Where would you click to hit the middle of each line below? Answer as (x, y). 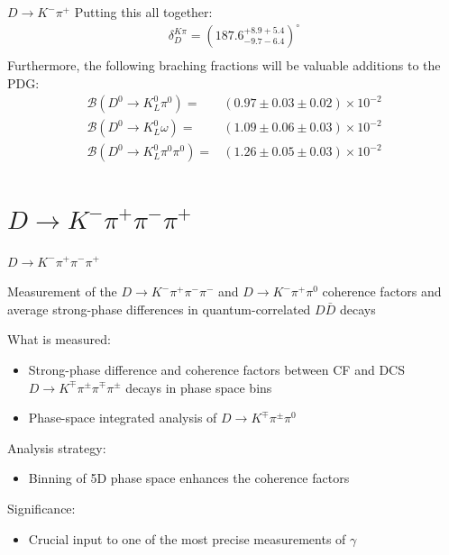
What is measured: (59, 339)
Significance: (41, 508)
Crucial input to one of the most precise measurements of (187, 538)
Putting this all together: (143, 12)
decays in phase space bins (199, 387)
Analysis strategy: (57, 447)
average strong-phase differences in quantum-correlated (159, 309)
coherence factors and (382, 291)
